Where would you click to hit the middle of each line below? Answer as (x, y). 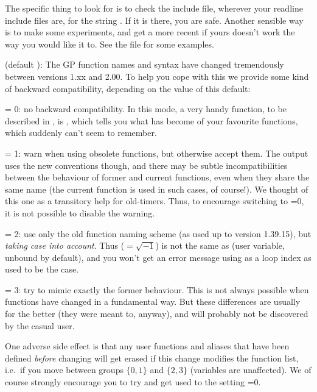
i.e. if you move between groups (64, 370)
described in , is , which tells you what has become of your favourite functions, (152, 120)
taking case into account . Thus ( (65, 245)
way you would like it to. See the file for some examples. (110, 44)
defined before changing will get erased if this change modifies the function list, (152, 358)
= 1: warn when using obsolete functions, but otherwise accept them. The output (157, 153)
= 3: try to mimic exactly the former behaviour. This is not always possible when (157, 289)
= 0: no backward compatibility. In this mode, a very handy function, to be (146, 109)
